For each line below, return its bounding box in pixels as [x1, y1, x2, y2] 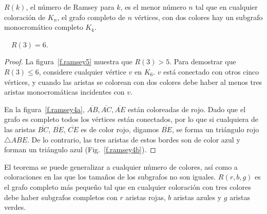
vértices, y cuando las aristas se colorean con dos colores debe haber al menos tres [4, 76, 262, 87]
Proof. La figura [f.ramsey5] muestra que [4, 56, 132, 67]
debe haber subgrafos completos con [4, 191, 118, 202]
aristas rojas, [125, 191, 166, 202]
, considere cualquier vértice [39, 66, 126, 77]
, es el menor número [120, 2, 186, 12]
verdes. [4, 202, 26, 212]
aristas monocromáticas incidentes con [4, 86, 125, 97]
